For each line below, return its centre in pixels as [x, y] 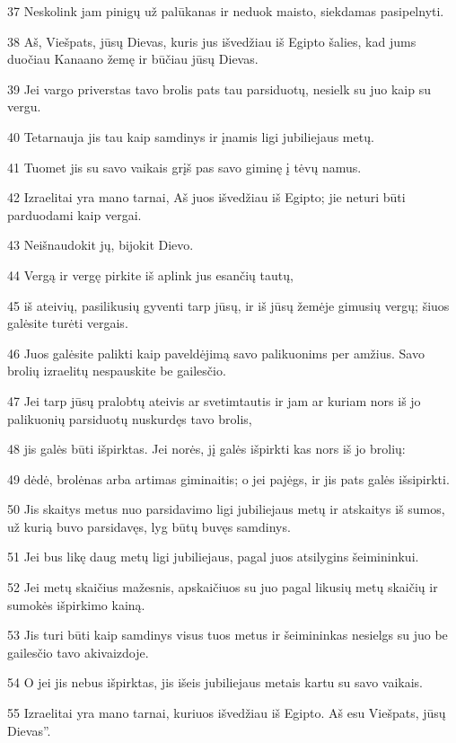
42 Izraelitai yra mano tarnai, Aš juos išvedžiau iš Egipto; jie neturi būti [206, 197]
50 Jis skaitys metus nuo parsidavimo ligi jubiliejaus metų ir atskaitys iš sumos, [226, 509]
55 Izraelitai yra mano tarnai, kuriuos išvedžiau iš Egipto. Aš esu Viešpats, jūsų [227, 713]
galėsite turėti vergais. [68, 323]
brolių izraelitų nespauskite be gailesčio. [117, 371]
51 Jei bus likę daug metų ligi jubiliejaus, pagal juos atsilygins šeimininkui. [213, 557]
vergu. [24, 106]
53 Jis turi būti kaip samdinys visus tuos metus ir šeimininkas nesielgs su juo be [228, 635]
